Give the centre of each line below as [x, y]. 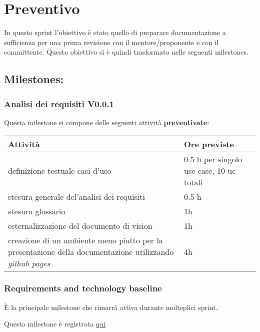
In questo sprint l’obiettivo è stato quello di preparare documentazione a [115, 32]
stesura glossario [37, 211]
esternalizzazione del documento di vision [80, 225]
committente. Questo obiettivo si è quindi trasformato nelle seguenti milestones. [126, 52]
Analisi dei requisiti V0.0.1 [59, 103]
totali [193, 182]
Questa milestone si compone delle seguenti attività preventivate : [107, 122]
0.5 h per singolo [213, 159]
